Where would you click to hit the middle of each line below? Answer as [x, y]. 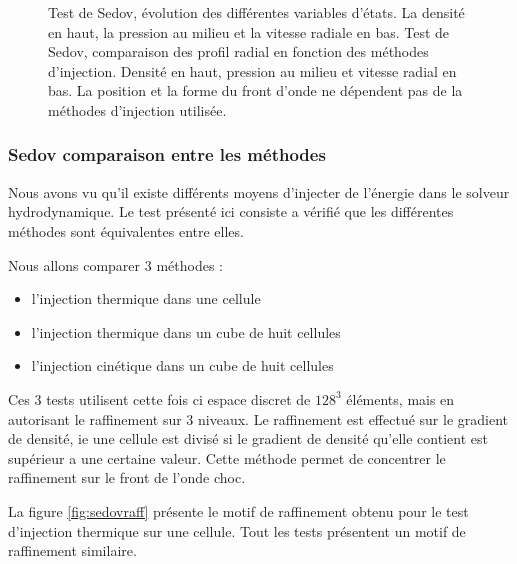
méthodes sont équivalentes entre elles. [126, 230]
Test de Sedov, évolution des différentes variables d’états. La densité [256, 12]
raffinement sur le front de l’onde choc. [127, 477]
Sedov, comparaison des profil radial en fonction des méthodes [238, 51]
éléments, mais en [400, 398]
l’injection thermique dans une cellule [146, 298]
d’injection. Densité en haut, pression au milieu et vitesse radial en [252, 70]
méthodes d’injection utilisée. [137, 109]
